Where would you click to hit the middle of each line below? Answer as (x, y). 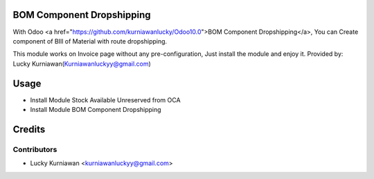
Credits (29, 129)
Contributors (35, 149)
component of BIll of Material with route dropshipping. (90, 41)
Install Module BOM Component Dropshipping (96, 109)
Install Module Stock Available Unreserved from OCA (105, 100)
